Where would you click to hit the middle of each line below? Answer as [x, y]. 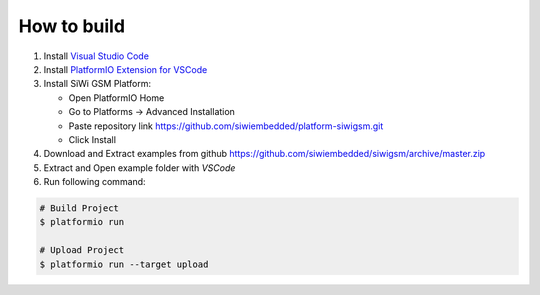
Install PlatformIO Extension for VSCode [125, 69]
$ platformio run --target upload [124, 264]
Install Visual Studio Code [96, 56]
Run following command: [94, 182]
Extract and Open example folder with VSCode [139, 167]
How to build [71, 26]
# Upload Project [82, 250]
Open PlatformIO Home [116, 97]
